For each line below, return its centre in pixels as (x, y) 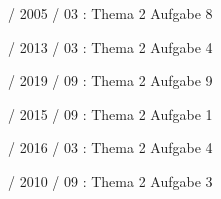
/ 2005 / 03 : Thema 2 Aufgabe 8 (110, 13)
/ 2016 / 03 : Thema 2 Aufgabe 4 (110, 147)
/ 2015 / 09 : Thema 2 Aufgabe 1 (110, 113)
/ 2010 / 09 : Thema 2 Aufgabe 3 (110, 180)
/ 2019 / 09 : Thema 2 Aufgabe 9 (110, 80)
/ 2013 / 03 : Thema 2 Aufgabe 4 (110, 46)
